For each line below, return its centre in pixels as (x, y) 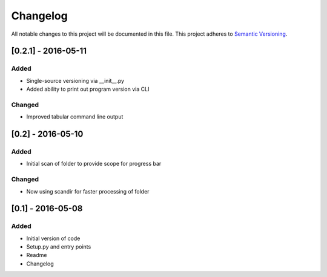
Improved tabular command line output (75, 117)
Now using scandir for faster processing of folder (88, 191)
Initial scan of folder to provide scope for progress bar (94, 164)
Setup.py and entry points (59, 247)
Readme (37, 255)
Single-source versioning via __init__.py (75, 80)
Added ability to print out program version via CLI (88, 89)
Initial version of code (53, 238)
